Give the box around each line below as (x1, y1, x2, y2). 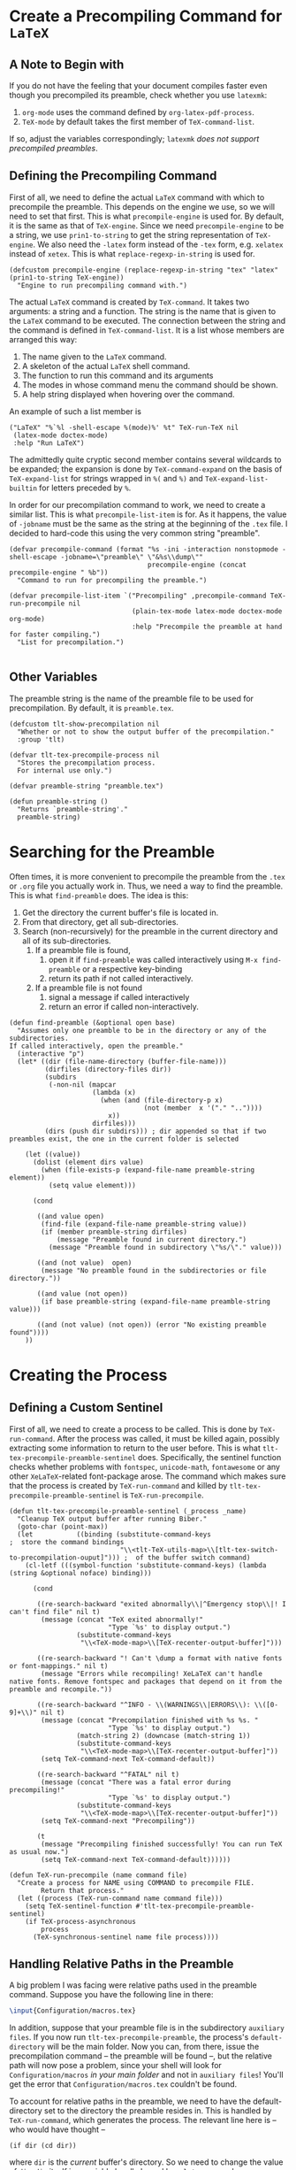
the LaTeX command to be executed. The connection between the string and (9, 315, 286, 326)
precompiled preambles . (9, 143, 99, 153)
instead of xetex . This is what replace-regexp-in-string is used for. (9, 248, 255, 258)
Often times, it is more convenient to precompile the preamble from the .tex (9, 871, 285, 881)
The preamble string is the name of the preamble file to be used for (9, 693, 254, 704)
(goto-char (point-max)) (17, 1522, 109, 1531)
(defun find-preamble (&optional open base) (9, 1018, 176, 1027)
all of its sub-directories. (21, 935, 112, 946)
